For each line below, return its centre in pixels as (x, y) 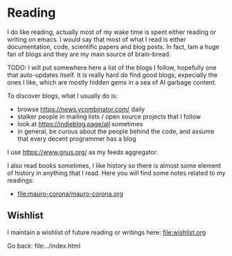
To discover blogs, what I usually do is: (63, 96)
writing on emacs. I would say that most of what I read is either (97, 39)
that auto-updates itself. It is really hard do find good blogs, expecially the (113, 75)
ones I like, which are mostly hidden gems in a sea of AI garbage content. (112, 82)
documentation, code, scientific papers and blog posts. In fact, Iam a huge (113, 46)
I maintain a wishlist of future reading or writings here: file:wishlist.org (107, 232)
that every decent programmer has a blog (77, 138)
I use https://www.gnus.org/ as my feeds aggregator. (82, 152)
